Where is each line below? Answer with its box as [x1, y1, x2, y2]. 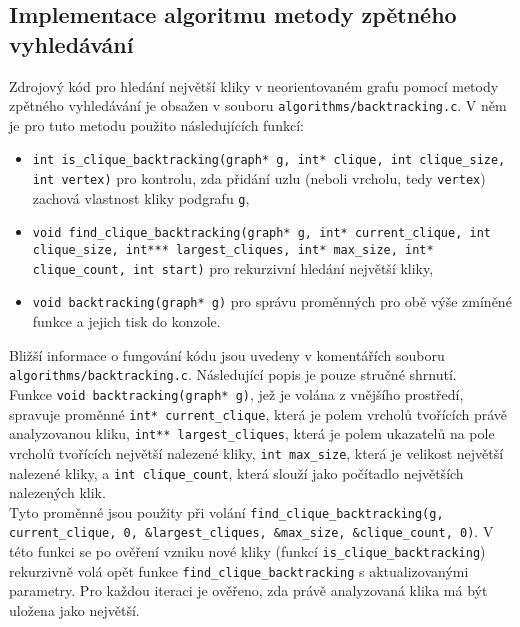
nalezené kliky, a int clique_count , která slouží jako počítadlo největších [9, 462, 464, 483]
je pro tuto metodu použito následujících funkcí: [9, 114, 304, 135]
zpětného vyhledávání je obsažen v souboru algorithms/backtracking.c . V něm [9, 95, 507, 116]
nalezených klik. [9, 482, 106, 503]
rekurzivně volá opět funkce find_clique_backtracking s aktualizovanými [9, 560, 469, 581]
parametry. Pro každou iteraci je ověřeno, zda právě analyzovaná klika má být [9, 580, 488, 601]
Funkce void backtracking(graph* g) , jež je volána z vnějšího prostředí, [9, 383, 464, 404]
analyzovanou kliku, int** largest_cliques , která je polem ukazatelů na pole [9, 423, 495, 444]
